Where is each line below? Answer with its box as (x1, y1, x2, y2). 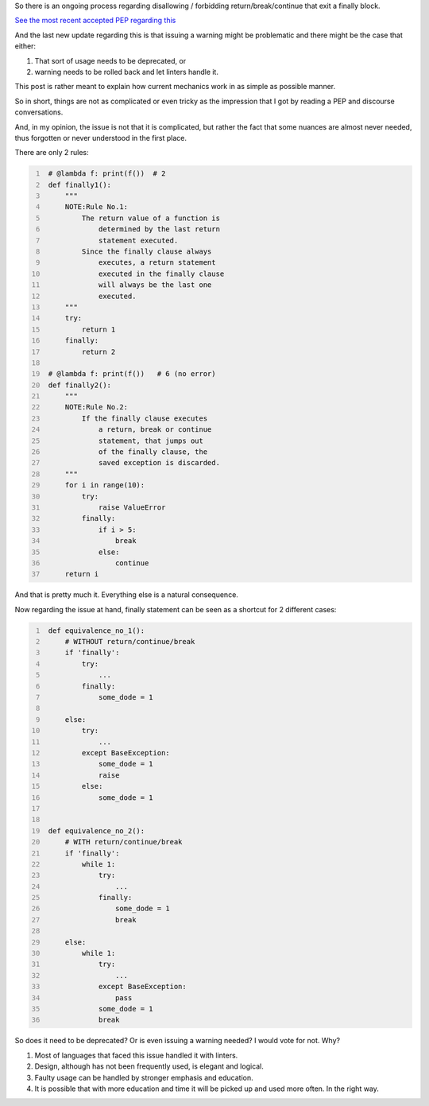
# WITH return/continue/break (64, 837, 183, 847)
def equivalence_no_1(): (48, 626, 145, 635)
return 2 (81, 347, 116, 356)
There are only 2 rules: (14, 148, 89, 157)
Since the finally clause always (81, 247, 212, 256)
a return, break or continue (98, 425, 212, 434)
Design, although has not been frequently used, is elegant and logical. (34, 1061, 264, 1071)
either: (14, 41, 36, 51)
